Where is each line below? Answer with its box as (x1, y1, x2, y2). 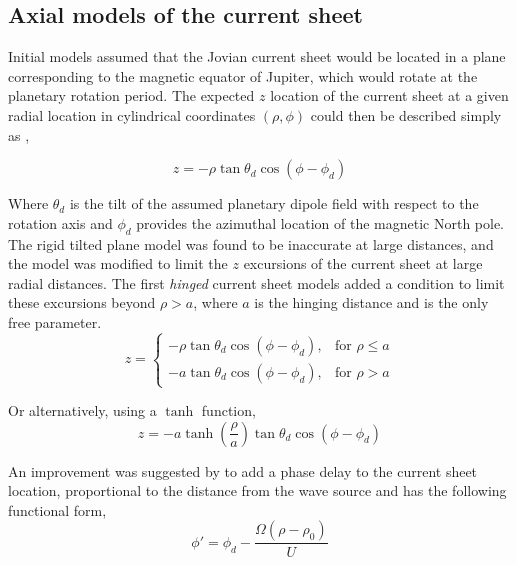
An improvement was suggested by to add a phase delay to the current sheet (8, 460, 478, 481)
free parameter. (8, 311, 102, 332)
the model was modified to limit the (8, 253, 228, 274)
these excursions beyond (8, 292, 156, 313)
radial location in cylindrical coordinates (8, 104, 256, 125)
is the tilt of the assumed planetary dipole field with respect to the (69, 193, 479, 214)
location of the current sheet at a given (270, 85, 509, 106)
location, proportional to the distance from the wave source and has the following (8, 480, 507, 501)
